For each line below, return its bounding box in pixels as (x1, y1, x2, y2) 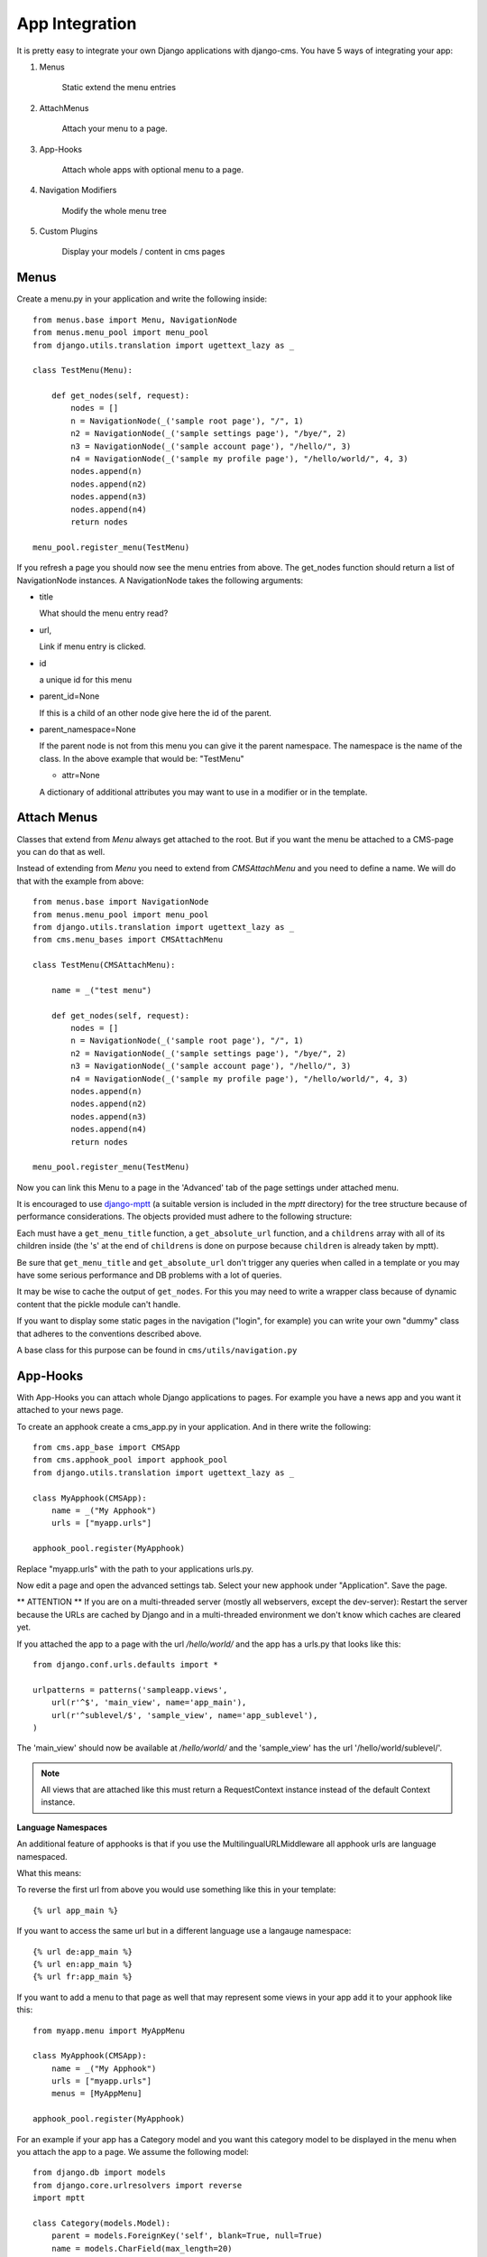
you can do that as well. (16, 846, 106, 857)
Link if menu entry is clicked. (39, 641, 146, 652)
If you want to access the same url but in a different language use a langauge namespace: (16, 1926, 352, 1937)
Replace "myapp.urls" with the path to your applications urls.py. (16, 1563, 254, 1574)
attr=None (61, 770, 100, 781)
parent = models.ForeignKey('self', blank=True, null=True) (51, 2231, 324, 2241)
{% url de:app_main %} (32, 1946, 133, 1956)
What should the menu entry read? (39, 608, 169, 618)
